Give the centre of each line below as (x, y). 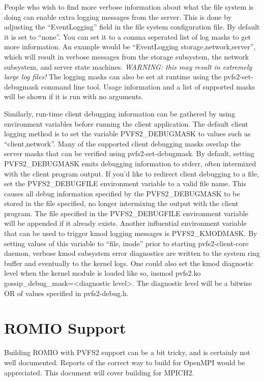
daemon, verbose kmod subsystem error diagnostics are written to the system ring (132, 253)
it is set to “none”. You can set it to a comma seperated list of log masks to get (128, 36)
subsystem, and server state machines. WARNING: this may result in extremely (128, 66)
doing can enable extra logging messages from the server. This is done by (118, 17)
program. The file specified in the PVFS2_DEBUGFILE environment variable (126, 213)
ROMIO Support (65, 328)
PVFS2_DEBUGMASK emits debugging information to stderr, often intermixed (130, 163)
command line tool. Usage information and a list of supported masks (148, 86)
